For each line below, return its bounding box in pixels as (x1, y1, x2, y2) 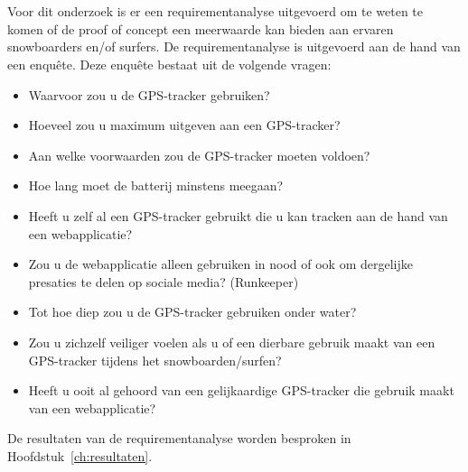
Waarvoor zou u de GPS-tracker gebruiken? (28, 85, 270, 104)
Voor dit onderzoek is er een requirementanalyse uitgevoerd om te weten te (7, 2, 424, 21)
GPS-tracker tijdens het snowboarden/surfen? (28, 350, 282, 369)
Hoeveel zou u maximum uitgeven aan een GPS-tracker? (28, 116, 341, 134)
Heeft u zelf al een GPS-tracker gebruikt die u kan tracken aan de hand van (28, 206, 448, 225)
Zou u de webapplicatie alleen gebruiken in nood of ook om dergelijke (28, 255, 413, 273)
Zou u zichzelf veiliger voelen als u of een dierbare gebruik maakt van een (28, 332, 435, 351)
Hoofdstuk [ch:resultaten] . (7, 446, 153, 465)
